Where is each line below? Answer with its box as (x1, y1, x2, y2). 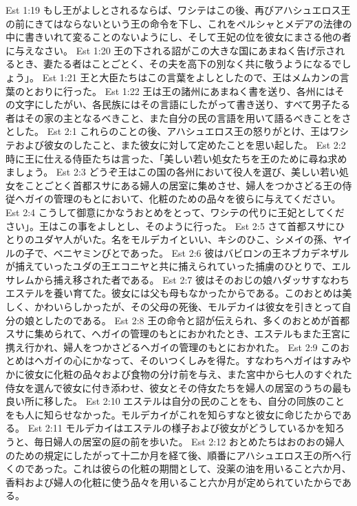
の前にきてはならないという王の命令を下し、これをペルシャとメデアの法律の (6, 16, 352, 30)
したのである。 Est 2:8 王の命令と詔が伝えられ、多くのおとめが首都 (43, 313, 350, 327)
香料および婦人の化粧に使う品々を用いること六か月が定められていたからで (6, 474, 343, 489)
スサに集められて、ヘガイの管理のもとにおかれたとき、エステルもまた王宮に (6, 326, 351, 341)
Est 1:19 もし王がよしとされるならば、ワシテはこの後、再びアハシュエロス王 (6, 3, 351, 17)
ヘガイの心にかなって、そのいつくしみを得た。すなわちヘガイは (34, 353, 323, 368)
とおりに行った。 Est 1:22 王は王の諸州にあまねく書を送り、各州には (24, 83, 335, 98)
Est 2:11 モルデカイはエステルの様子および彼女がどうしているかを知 (28, 421, 335, 435)
